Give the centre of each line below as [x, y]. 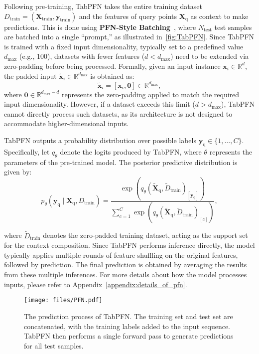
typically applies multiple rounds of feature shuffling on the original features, [121, 255]
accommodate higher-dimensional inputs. [66, 123]
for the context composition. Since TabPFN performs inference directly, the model [129, 245]
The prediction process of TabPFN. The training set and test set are [129, 316]
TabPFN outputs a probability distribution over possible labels [100, 140]
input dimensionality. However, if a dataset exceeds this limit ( [100, 104]
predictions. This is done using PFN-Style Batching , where [100, 27]
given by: [18, 172]
